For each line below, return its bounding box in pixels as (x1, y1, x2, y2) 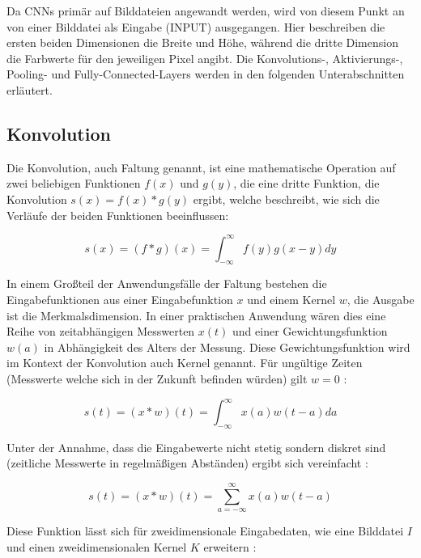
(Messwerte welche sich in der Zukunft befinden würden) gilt (6, 370, 308, 387)
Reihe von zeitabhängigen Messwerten (6, 323, 195, 340)
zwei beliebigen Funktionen (6, 175, 141, 192)
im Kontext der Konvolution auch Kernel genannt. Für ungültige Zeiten (6, 354, 363, 371)
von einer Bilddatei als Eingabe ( (6, 18, 170, 35)
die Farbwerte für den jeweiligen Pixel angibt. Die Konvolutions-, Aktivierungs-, (6, 49, 403, 66)
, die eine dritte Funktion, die (233, 175, 380, 192)
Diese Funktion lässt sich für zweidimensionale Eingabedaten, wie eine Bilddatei (6, 522, 404, 539)
